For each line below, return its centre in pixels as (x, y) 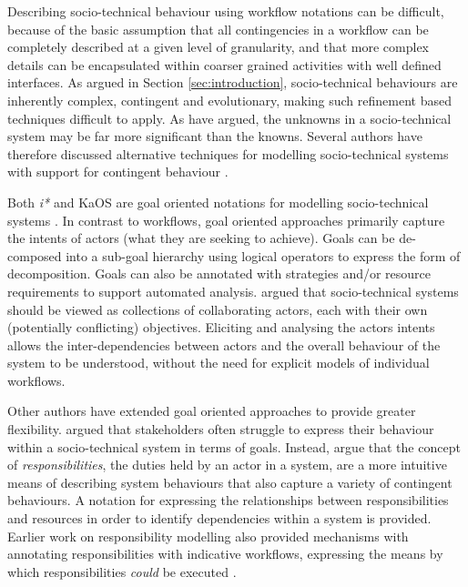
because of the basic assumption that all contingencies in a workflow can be (218, 29)
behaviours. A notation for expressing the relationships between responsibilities (228, 500)
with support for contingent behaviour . (118, 172)
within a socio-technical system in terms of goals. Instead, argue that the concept (234, 446)
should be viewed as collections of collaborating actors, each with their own (218, 309)
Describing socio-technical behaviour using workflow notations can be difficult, (226, 11)
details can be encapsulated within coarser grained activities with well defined (224, 64)
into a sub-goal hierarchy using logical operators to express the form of (263, 255)
